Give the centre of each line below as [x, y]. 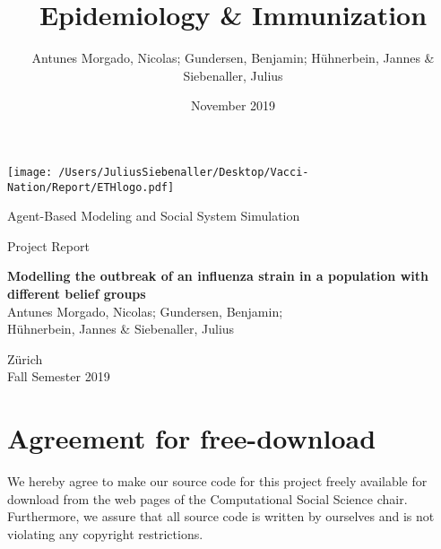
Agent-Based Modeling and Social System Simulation [154, 216]
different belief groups [77, 293]
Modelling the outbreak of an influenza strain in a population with [218, 276]
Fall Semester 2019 [59, 376]
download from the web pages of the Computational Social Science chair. [208, 498]
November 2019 [233, 105]
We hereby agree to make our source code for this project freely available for [217, 481]
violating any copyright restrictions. [105, 533]
